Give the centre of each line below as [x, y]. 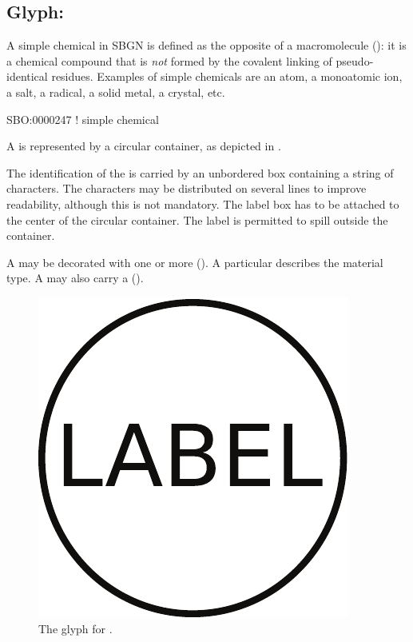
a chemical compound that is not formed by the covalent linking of [169, 60]
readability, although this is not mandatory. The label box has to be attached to [203, 203]
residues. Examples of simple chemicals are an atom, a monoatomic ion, [227, 76]
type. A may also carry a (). [75, 278]
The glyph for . [75, 628]
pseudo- [355, 60]
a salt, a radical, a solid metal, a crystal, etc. [116, 92]
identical [27, 76]
